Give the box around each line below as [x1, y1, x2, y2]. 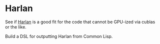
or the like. [5, 24, 27, 29]
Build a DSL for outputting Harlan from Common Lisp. [5, 33, 113, 39]
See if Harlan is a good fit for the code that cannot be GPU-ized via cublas [5, 19, 156, 25]
